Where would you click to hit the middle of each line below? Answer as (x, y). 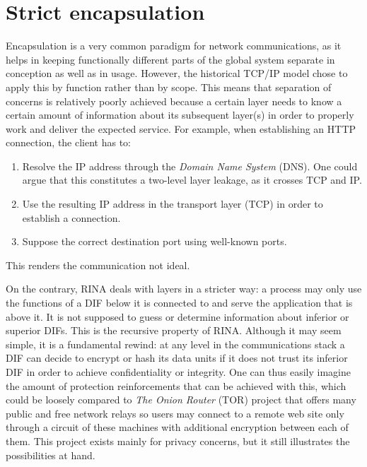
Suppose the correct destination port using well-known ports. (155, 241)
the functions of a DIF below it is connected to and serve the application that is (179, 303)
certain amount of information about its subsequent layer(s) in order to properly (180, 115)
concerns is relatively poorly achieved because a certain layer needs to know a (174, 101)
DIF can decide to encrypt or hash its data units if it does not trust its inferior (177, 358)
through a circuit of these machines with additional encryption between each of (177, 427)
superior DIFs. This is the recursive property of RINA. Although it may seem (174, 330)
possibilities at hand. (51, 455)
